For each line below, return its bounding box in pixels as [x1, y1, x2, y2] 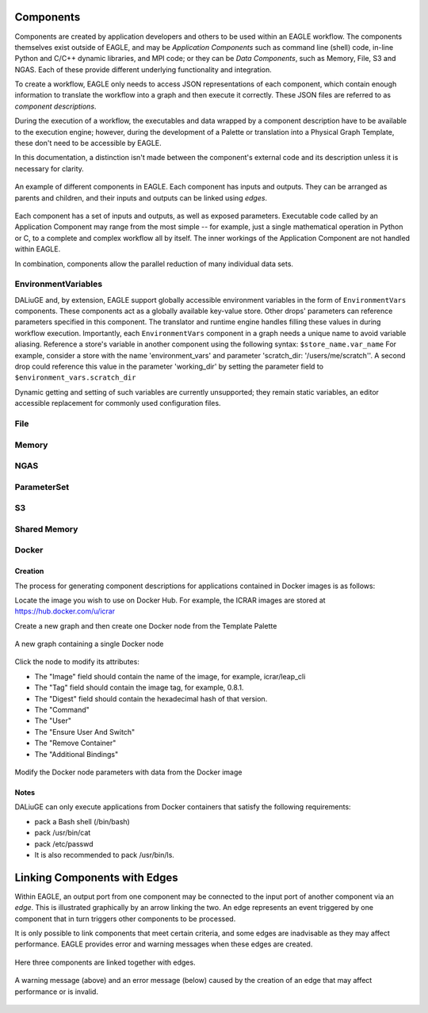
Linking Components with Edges [14, 870, 178, 884]
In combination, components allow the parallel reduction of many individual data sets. [14, 258, 293, 269]
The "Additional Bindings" [34, 749, 119, 759]
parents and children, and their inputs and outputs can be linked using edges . [14, 193, 268, 202]
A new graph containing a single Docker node [14, 639, 164, 649]
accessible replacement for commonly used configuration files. [14, 399, 221, 408]
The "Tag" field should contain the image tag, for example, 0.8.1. [34, 682, 244, 693]
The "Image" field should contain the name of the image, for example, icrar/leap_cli [34, 671, 306, 681]
